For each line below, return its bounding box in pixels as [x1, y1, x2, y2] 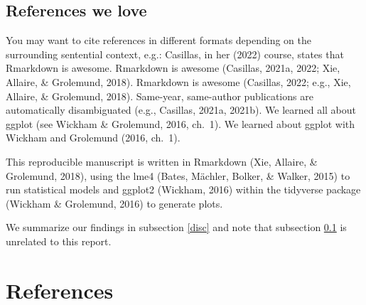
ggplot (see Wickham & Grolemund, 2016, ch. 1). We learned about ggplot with [6, 116, 355, 131]
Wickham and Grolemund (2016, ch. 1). [6, 130, 181, 145]
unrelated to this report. [6, 233, 112, 248]
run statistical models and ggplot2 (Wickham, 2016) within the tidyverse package [6, 182, 361, 197]
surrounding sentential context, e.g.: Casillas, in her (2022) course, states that [6, 46, 344, 61]
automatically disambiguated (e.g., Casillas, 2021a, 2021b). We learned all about [6, 102, 357, 117]
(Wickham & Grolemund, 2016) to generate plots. [6, 196, 223, 210]
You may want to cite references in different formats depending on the [6, 33, 312, 48]
